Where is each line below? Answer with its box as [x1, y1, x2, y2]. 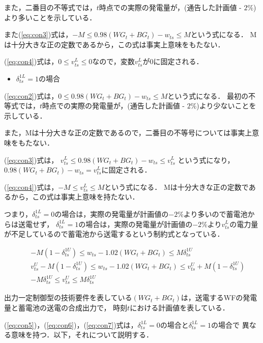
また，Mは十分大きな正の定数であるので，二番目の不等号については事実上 [4, 127, 252, 138]
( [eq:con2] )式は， [4, 90, 59, 101]
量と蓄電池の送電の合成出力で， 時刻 [4, 302, 128, 313]
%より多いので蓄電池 [178, 208, 248, 219]
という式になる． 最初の [167, 90, 248, 101]
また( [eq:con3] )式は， [4, 29, 73, 40]
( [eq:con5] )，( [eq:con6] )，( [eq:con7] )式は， [4, 319, 138, 330]
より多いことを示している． [4, 12, 97, 22]
